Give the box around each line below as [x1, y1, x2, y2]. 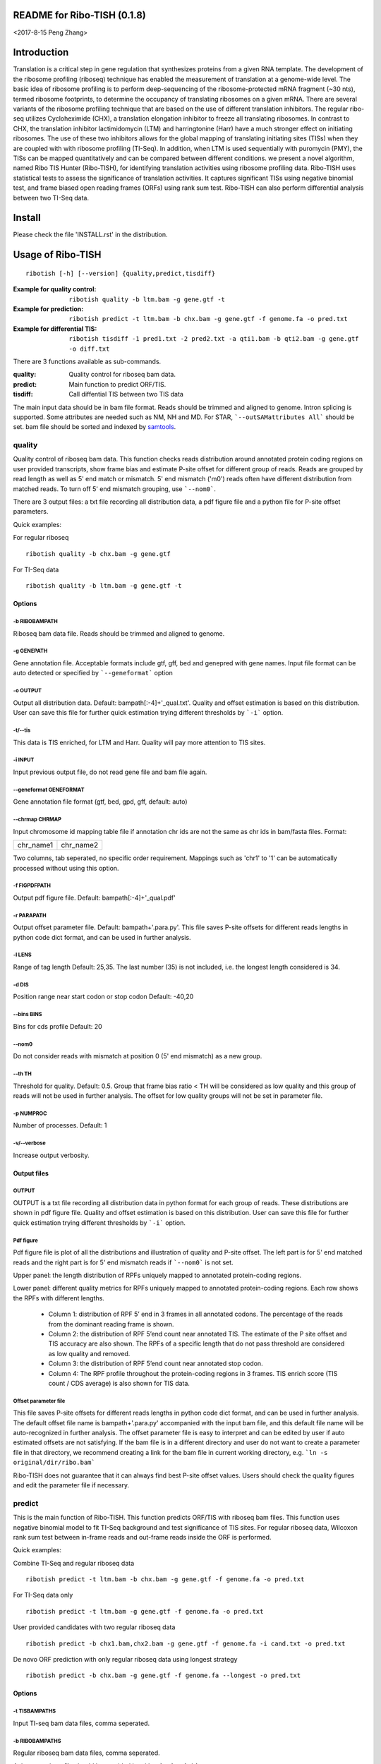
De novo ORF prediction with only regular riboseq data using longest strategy [13, 1655, 238, 1664]
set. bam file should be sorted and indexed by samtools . [13, 423, 176, 431]
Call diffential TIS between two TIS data [68, 390, 183, 399]
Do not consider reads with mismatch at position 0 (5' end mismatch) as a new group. [13, 1052, 262, 1061]
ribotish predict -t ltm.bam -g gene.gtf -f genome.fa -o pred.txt [25, 1607, 264, 1615]
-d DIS [13, 981, 29, 988]
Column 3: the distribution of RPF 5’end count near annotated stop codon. [48, 1359, 264, 1368]
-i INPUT [13, 756, 35, 763]
